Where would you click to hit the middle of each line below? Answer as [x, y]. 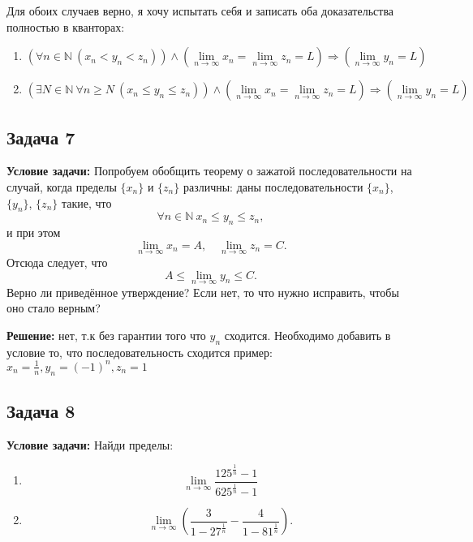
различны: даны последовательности [273, 186]
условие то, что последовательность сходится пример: [140, 352]
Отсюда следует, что [57, 262]
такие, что [86, 202]
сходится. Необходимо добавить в [307, 335]
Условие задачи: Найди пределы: [90, 444]
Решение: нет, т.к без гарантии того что [106, 335]
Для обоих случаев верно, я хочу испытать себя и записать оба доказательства [200, 11]
